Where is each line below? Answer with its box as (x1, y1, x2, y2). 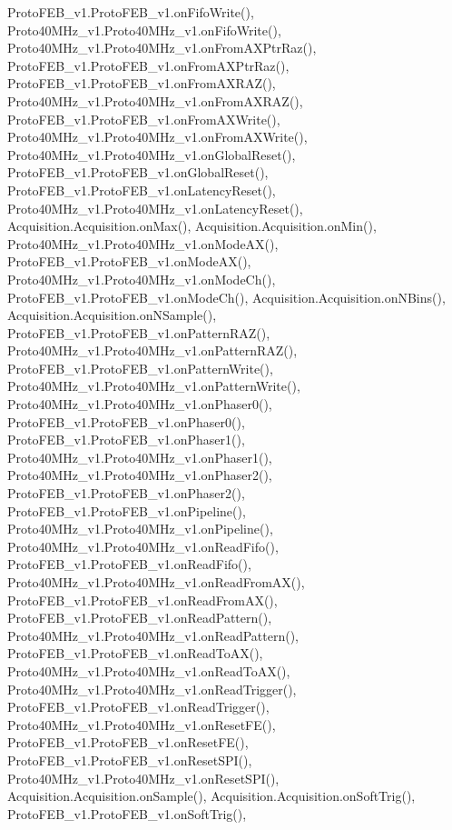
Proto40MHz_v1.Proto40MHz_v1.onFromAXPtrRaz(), (7, 38, 317, 57)
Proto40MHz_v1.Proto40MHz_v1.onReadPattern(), (7, 625, 300, 645)
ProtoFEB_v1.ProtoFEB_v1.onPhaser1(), (7, 430, 245, 449)
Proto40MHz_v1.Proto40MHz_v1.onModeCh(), (7, 269, 276, 288)
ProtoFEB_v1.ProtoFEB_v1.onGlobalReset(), (7, 163, 269, 182)
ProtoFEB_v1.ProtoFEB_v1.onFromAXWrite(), (7, 109, 280, 128)
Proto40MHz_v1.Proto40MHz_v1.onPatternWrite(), (7, 376, 300, 395)
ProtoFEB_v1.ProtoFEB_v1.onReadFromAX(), (7, 590, 278, 609)
